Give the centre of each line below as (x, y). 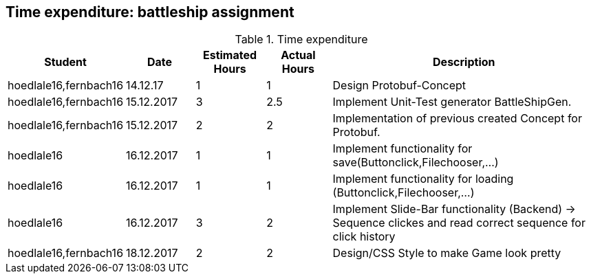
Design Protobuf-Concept (399, 86)
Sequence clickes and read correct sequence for (459, 223)
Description (464, 62)
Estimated (230, 55)
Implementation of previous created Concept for (457, 119)
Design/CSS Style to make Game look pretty (447, 253)
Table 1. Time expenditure (301, 40)
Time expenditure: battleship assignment (150, 12)
